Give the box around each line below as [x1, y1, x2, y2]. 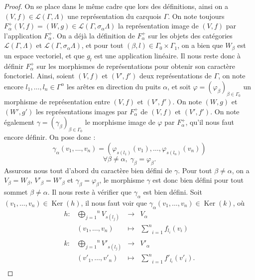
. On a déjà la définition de [52, 30, 135, 40]
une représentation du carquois [67, 10, 161, 21]
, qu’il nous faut [185, 117, 234, 127]
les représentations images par [35, 106, 127, 116]
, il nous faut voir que [81, 197, 147, 208]
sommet [4, 187, 28, 197]
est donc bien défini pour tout [152, 175, 244, 185]
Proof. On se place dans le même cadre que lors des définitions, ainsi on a [4, 1, 228, 11]
